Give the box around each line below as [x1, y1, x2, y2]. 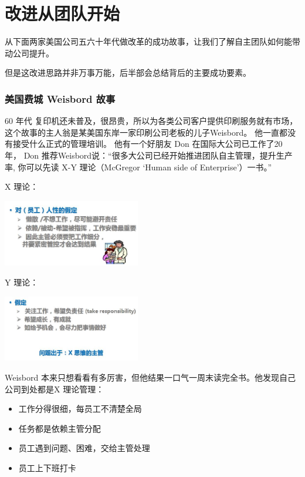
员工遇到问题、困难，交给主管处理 [18, 442, 150, 454]
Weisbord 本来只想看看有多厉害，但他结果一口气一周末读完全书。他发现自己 [5, 371, 296, 384]
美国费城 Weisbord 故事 [5, 91, 116, 106]
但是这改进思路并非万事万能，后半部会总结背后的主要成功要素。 [5, 66, 251, 79]
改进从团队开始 [5, 1, 120, 25]
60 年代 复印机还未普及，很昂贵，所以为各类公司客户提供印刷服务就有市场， [5, 115, 298, 127]
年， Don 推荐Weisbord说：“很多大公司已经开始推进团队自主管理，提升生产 [5, 149, 293, 161]
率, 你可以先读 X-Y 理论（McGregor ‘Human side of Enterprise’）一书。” [5, 160, 272, 173]
